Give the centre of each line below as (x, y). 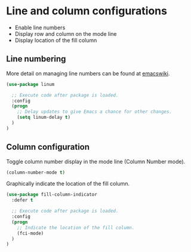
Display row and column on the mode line (66, 33)
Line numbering (36, 59)
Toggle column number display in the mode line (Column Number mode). (96, 161)
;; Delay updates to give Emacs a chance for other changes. (94, 112)
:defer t (22, 200)
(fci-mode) (30, 233)
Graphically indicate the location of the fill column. (68, 184)
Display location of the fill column (56, 40)
